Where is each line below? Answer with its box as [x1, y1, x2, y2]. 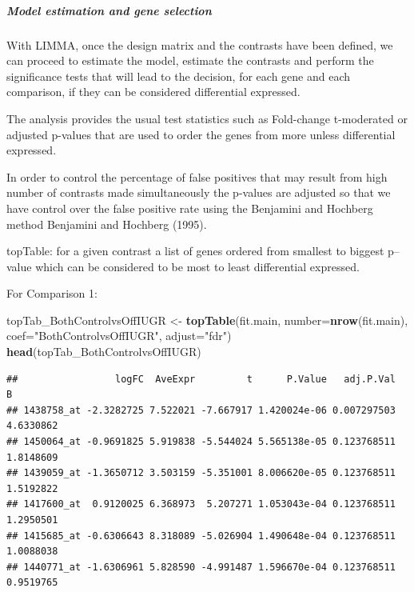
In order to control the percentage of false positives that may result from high [6, 168, 388, 185]
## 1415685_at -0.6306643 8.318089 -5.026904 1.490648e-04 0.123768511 [6, 530, 396, 542]
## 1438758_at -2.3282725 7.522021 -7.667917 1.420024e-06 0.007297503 [6, 404, 396, 416]
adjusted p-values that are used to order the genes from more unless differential [6, 126, 396, 142]
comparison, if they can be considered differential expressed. [6, 83, 301, 100]
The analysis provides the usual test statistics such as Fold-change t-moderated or [6, 110, 408, 126]
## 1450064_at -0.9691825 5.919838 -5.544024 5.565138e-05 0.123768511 [6, 436, 396, 448]
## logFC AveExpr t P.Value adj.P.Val [6, 373, 396, 385]
